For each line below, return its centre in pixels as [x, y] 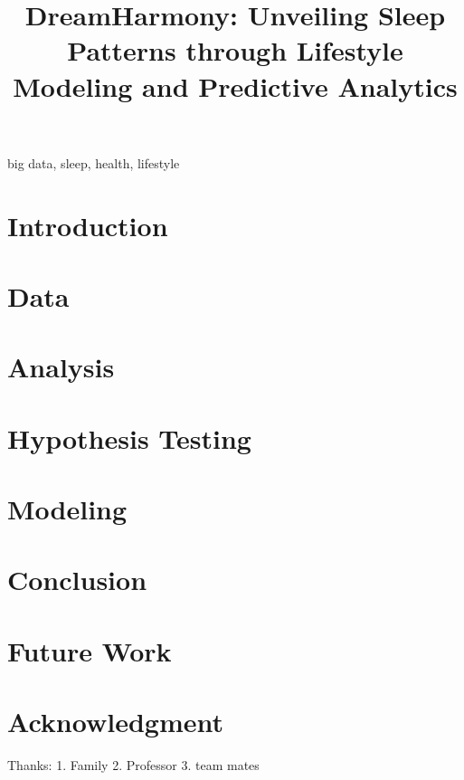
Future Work [90, 650]
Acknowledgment [115, 722]
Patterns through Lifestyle [235, 50]
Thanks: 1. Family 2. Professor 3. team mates [133, 765]
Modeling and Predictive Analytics [235, 86]
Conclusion [77, 580]
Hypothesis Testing [129, 438]
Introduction [88, 225]
